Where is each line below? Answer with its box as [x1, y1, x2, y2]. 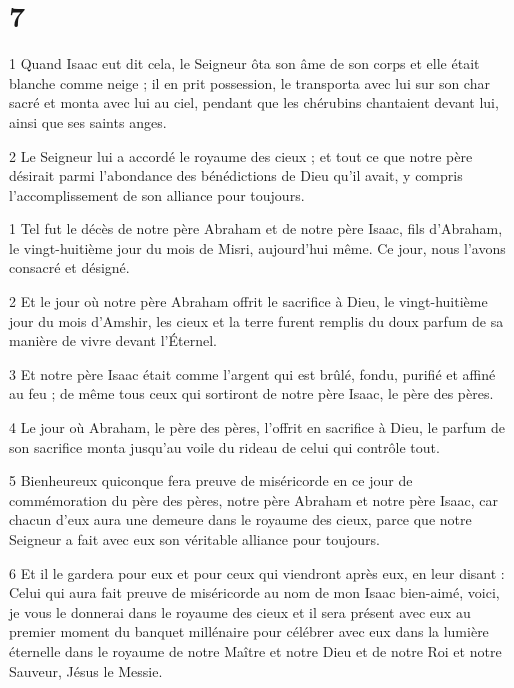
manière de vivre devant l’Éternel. [9, 330, 217, 351]
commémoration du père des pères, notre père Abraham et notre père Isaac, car [9, 489, 498, 510]
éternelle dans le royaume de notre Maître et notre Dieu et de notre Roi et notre [9, 640, 502, 661]
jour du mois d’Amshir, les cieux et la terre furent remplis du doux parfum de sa [9, 310, 504, 331]
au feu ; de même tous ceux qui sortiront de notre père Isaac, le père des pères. [9, 383, 494, 404]
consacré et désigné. [9, 257, 130, 278]
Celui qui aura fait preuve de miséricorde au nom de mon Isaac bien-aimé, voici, [9, 582, 500, 603]
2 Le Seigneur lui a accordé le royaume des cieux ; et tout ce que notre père [9, 145, 473, 166]
